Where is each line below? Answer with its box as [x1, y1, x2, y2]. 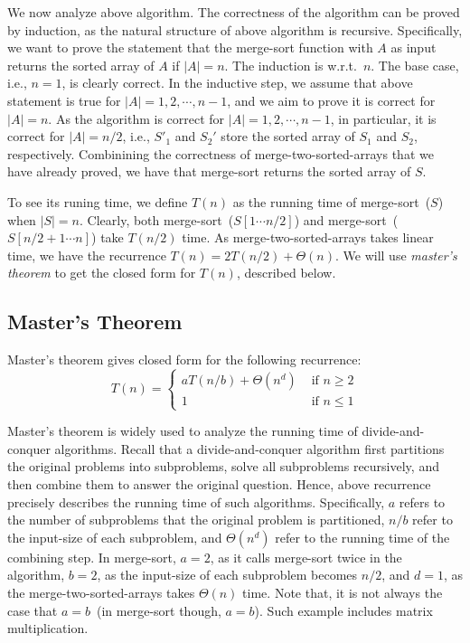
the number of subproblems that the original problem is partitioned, [7, 510, 385, 529]
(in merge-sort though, [97, 600, 221, 619]
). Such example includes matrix [254, 600, 433, 619]
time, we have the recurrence [7, 245, 166, 264]
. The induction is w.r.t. [224, 55, 357, 74]
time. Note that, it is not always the [242, 583, 443, 602]
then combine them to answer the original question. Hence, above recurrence [7, 475, 431, 494]
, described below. [236, 263, 336, 282]
